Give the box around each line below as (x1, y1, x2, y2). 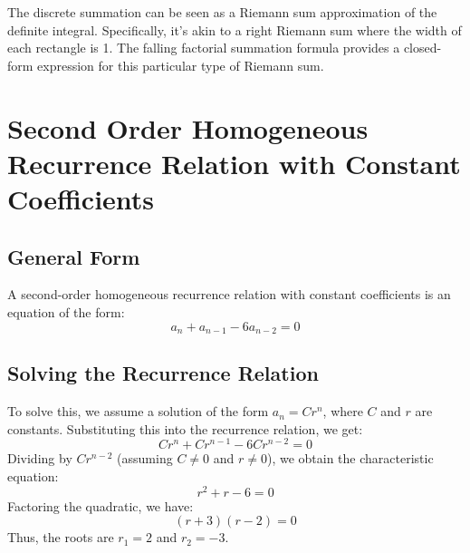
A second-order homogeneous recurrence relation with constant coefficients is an (7, 285, 451, 304)
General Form (7, 242, 140, 270)
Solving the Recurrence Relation (7, 359, 319, 387)
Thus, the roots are (7, 528, 114, 547)
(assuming (117, 449, 173, 468)
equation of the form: (7, 302, 125, 321)
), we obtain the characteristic (266, 449, 434, 468)
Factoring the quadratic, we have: (7, 496, 194, 515)
